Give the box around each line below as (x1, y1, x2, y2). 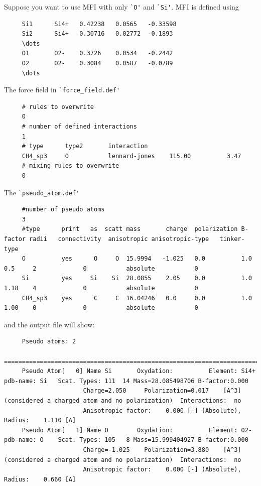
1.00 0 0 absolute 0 (4, 304, 198, 312)
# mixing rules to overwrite (22, 162, 119, 170)
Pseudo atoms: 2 (22, 338, 76, 345)
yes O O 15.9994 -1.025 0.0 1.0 (61, 255, 252, 263)
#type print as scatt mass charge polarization (22, 225, 238, 233)
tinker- (219, 235, 245, 243)
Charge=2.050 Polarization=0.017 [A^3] (83, 387, 241, 395)
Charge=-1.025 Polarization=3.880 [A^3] (83, 446, 241, 453)
